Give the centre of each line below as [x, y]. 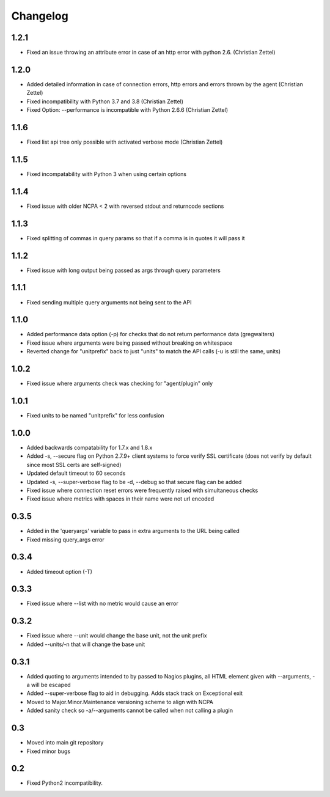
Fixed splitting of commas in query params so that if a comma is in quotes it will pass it [136, 238]
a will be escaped [49, 685]
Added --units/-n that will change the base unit [86, 644]
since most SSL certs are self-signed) [74, 465]
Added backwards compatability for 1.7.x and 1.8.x [90, 447]
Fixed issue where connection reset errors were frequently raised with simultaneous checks [142, 490]
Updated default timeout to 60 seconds [76, 473]
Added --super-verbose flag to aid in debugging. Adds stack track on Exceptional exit [135, 693]
